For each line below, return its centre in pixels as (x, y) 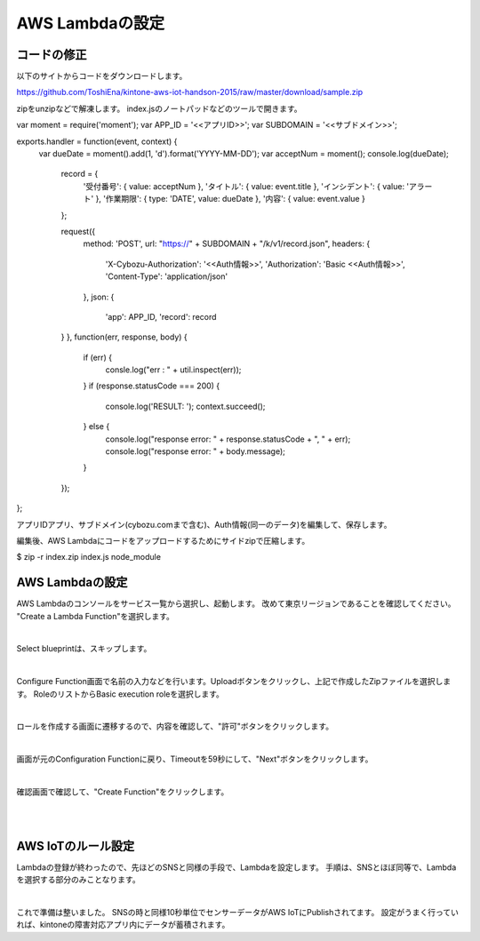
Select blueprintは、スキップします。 (84, 649)
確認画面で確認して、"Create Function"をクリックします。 (123, 792)
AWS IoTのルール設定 (76, 845)
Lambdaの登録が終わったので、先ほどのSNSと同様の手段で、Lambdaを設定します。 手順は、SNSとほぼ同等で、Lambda (236, 867)
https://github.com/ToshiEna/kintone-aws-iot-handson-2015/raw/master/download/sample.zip (190, 92)
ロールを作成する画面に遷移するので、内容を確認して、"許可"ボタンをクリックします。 (175, 726)
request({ (78, 231)
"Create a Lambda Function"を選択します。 (96, 616)
